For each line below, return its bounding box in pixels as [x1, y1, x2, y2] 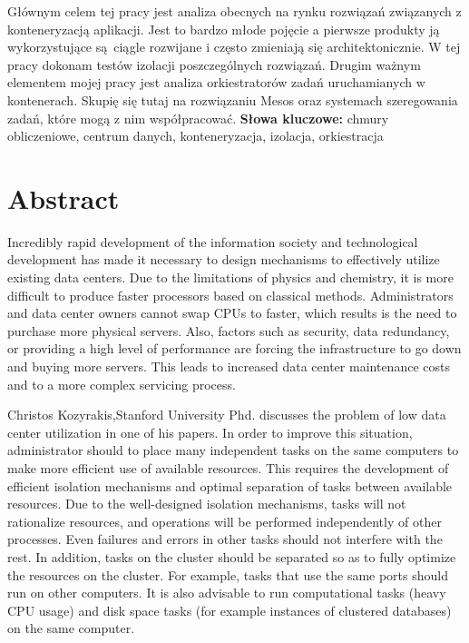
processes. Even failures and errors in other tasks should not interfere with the [7, 529, 443, 549]
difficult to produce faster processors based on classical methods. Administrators [7, 285, 454, 304]
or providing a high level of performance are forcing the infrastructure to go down [7, 339, 462, 358]
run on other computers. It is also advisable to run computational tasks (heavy [7, 583, 446, 602]
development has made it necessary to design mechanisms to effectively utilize [7, 250, 440, 269]
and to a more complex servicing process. [7, 374, 236, 393]
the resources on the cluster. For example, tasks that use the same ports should [7, 565, 448, 584]
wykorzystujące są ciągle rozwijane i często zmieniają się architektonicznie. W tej [7, 37, 461, 56]
